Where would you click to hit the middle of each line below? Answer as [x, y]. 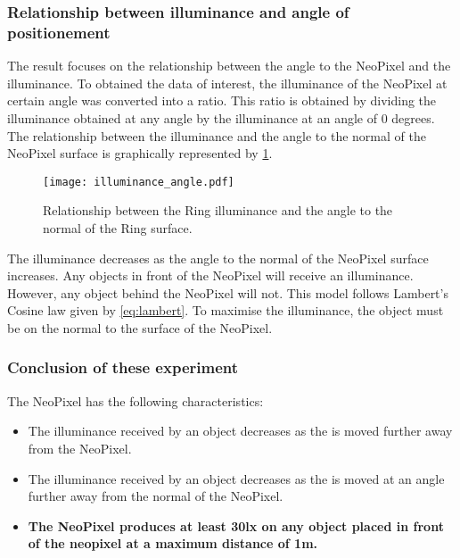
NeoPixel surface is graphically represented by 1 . [140, 153]
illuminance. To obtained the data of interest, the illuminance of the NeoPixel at [227, 83]
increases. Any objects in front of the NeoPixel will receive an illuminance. [210, 275]
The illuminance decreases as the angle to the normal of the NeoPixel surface [218, 258]
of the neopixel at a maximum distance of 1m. [173, 543]
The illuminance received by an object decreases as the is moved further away [240, 431]
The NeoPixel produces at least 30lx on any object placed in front [236, 525]
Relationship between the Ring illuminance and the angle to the [218, 210]
